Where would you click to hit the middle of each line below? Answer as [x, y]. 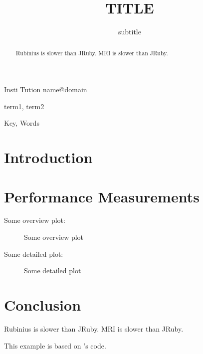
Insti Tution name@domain [46, 89]
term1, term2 [24, 106]
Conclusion [43, 305]
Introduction [48, 157]
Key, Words [22, 123]
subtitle [130, 32]
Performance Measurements [102, 196]
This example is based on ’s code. [55, 345]
